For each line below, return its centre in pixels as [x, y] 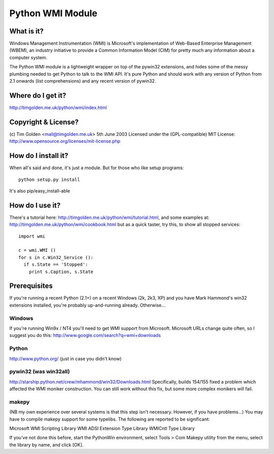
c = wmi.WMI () [37, 250]
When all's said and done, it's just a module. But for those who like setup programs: [97, 168]
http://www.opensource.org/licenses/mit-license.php [65, 141]
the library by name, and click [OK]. [46, 445]
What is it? [27, 31]
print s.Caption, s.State [61, 272]
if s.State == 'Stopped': [56, 264]
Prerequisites [31, 286]
